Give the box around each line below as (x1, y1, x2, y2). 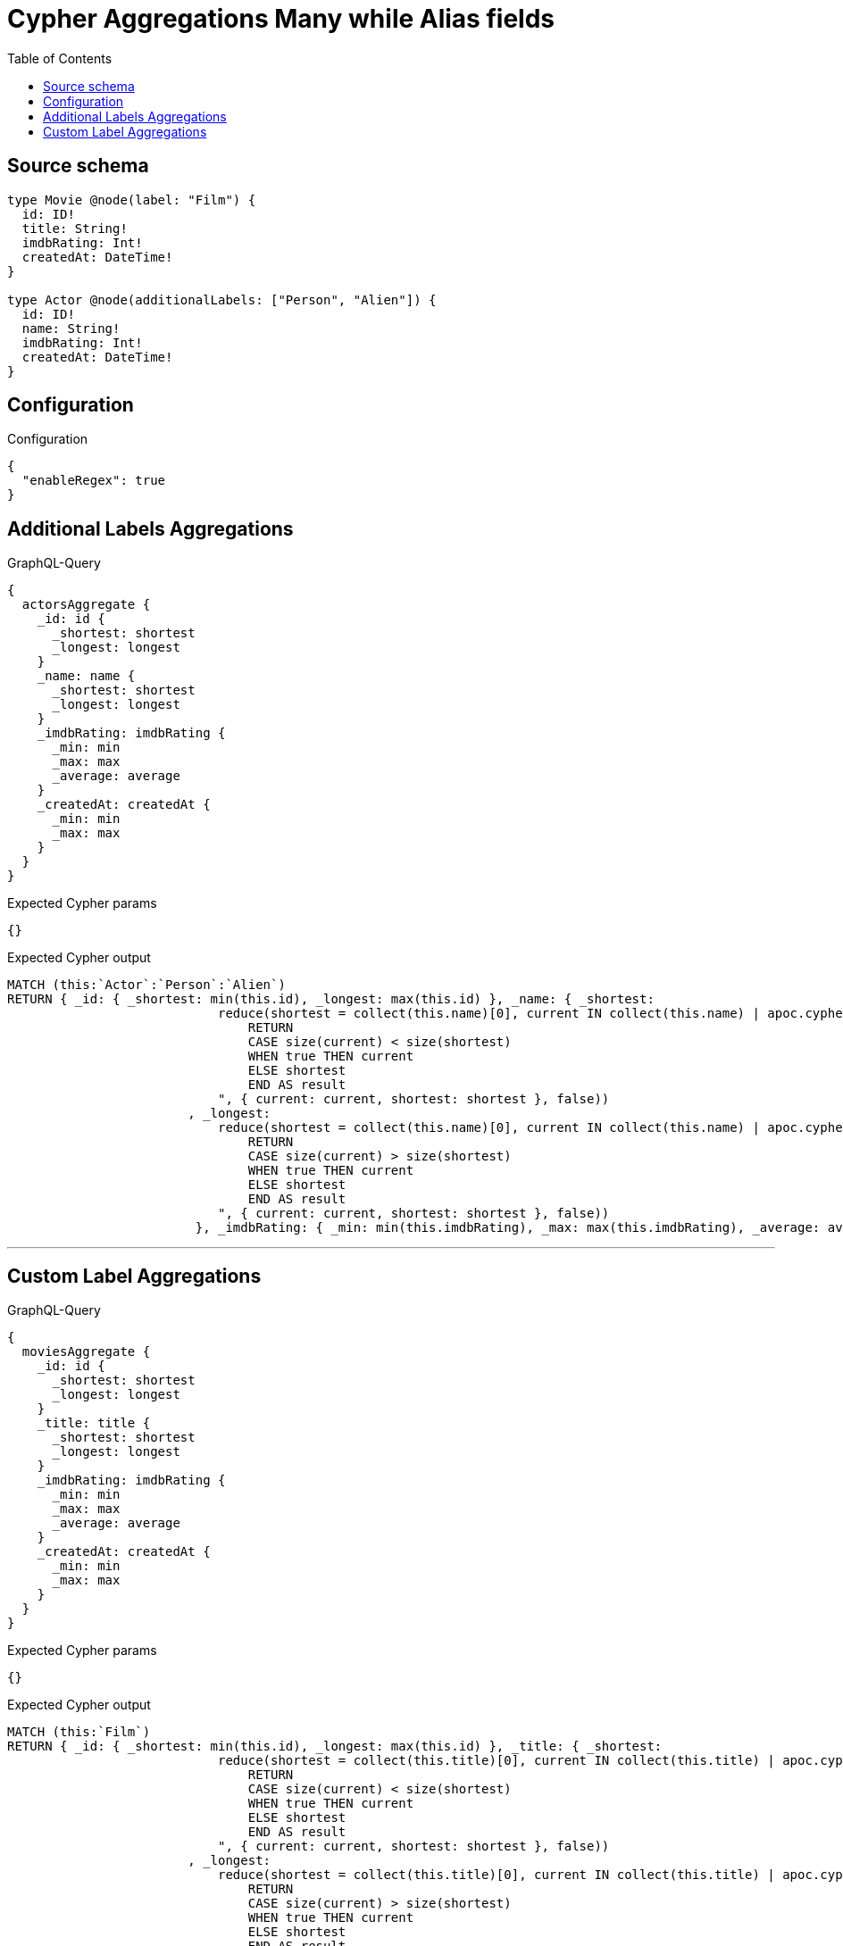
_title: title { (37, 1416, 151, 1431)
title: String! (21, 220, 128, 236)
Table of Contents (7, 50, 113, 66)
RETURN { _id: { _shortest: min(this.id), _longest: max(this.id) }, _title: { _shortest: (7, 1739, 663, 1754)
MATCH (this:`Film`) (7, 1725, 151, 1740)
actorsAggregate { (21, 597, 151, 612)
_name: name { (37, 669, 136, 684)
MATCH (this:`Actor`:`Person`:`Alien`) (7, 977, 286, 993)
